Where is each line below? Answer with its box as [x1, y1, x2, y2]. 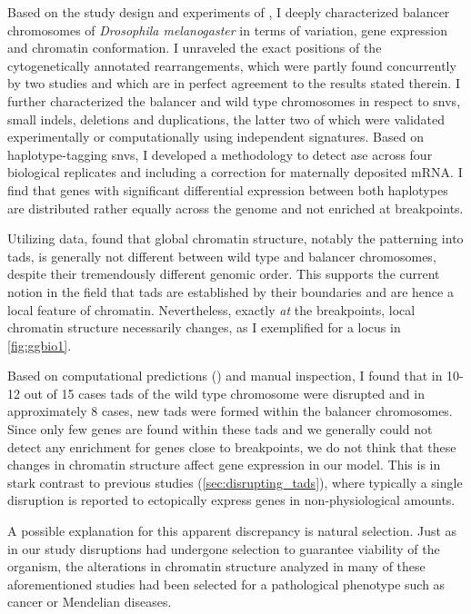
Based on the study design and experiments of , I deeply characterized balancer [7, 3, 450, 21]
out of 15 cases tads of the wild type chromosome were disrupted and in [24, 383, 425, 402]
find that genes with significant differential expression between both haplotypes [7, 180, 448, 199]
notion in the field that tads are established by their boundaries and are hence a [7, 282, 454, 301]
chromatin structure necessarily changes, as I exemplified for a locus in [7, 318, 401, 337]
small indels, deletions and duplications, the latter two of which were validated [7, 109, 446, 128]
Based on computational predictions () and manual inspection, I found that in [7, 366, 443, 385]
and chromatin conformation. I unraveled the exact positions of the [7, 38, 382, 57]
